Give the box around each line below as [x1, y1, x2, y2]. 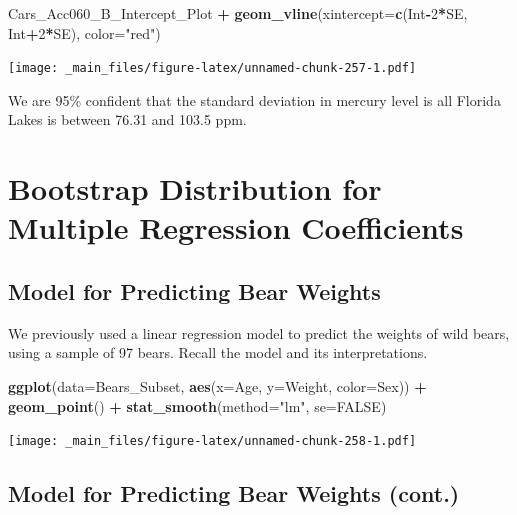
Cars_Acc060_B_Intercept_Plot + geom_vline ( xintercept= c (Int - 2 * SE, [8, 3, 468, 23]
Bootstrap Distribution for [8, 168, 382, 209]
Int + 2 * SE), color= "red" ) [8, 22, 161, 43]
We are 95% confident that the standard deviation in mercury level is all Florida [8, 89, 501, 110]
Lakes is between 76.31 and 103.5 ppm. [8, 109, 247, 130]
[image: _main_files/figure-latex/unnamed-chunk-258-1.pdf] [8, 434, 417, 449]
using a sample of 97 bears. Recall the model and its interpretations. [8, 342, 428, 363]
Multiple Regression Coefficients [8, 207, 464, 248]
